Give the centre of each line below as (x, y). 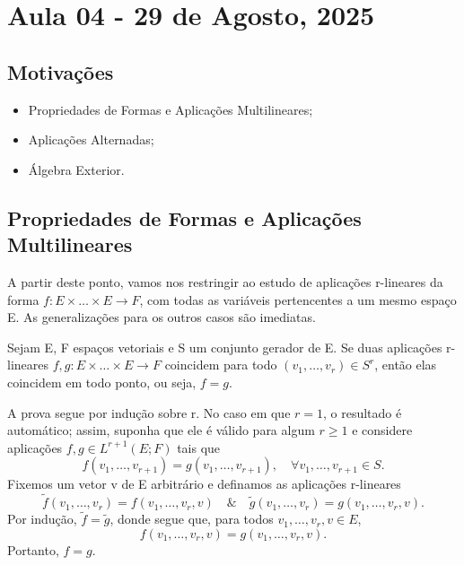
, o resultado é (363, 412)
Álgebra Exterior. (76, 169)
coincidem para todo (221, 365)
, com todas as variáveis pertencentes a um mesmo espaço (298, 299)
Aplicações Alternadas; (91, 139)
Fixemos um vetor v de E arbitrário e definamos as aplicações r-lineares (204, 484)
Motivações (61, 71)
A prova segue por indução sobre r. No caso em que (149, 412)
